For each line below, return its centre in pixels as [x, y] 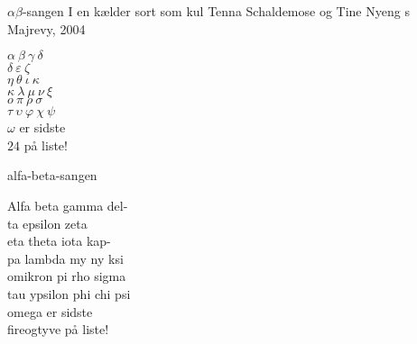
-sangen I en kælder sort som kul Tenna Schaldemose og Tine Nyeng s [216, 11]
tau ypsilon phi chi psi [69, 293]
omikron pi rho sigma [67, 276]
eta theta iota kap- [59, 241]
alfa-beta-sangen [52, 175]
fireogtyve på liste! [58, 329]
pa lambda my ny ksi [65, 258]
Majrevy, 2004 [46, 28]
